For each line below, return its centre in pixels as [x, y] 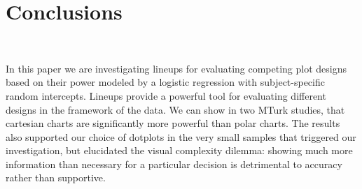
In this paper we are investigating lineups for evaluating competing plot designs [176, 68]
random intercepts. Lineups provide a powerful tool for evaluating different [166, 95]
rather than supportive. [56, 177]
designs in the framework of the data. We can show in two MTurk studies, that [175, 109]
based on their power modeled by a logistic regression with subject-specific [165, 82]
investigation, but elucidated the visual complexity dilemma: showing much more [179, 150]
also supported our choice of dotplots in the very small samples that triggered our [181, 136]
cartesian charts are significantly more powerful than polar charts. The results [173, 123]
